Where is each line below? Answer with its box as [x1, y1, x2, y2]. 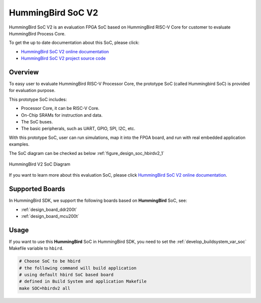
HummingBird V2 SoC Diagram [9, 161, 71, 167]
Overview [9, 68, 39, 76]
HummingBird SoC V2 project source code [21, 56, 106, 61]
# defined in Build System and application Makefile [19, 279, 147, 284]
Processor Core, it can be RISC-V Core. [21, 106, 100, 111]
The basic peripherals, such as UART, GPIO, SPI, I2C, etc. [21, 126, 135, 132]
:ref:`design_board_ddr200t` [21, 206, 77, 212]
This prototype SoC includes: [9, 96, 67, 102]
